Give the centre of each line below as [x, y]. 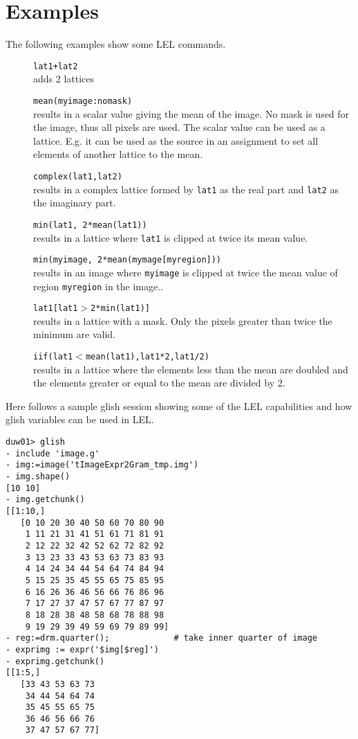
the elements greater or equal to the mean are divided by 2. [159, 383]
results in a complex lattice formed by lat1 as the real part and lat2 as [186, 189]
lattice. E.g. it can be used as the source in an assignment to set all [176, 140]
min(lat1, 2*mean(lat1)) [90, 225]
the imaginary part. [75, 203]
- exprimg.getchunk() [55, 661]
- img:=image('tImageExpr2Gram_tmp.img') [102, 465]
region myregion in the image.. [98, 286]
